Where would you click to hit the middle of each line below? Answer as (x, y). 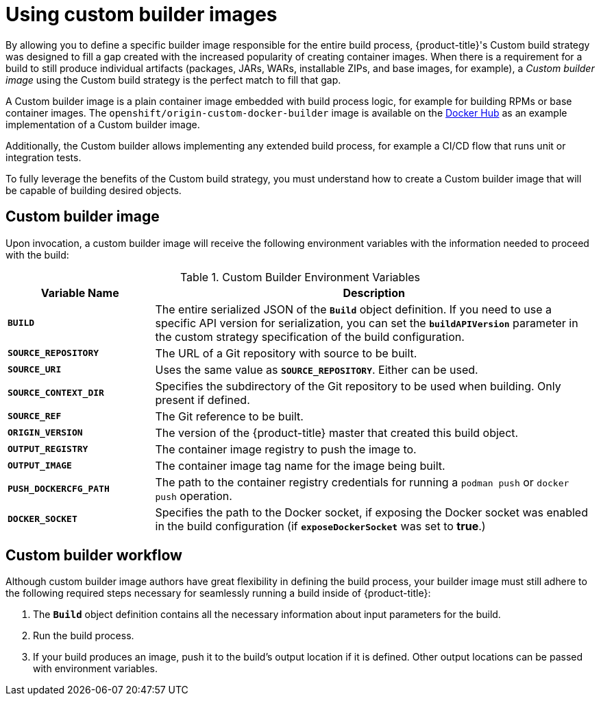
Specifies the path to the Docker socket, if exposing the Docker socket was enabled (371, 512)
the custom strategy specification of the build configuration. (310, 336)
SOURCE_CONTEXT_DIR (56, 393)
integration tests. (44, 157)
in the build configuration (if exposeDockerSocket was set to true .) (320, 526)
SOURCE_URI (35, 370)
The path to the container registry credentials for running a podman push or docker (362, 482)
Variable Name (80, 293)
